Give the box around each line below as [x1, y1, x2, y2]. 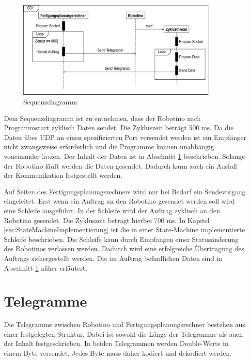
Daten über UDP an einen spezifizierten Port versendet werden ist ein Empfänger [4, 132, 246, 142]
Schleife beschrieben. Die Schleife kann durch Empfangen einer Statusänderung [4, 234, 239, 244]
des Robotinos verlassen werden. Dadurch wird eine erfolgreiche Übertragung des [4, 243, 244, 254]
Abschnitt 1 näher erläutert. [4, 262, 88, 273]
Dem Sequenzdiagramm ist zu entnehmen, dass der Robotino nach [4, 113, 201, 123]
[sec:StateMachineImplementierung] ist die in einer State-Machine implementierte [4, 224, 245, 235]
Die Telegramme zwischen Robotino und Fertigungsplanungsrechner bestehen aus [4, 319, 245, 329]
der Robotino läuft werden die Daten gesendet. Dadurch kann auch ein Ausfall [4, 160, 237, 171]
